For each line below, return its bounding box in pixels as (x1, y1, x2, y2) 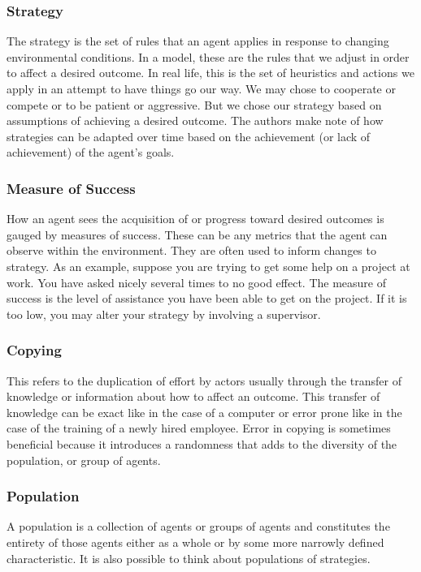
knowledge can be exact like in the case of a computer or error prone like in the (7, 403, 402, 420)
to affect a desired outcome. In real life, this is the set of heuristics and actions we (7, 64, 414, 81)
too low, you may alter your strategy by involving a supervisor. (7, 305, 321, 322)
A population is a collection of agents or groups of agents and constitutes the (7, 518, 390, 535)
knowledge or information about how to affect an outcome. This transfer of (7, 388, 380, 405)
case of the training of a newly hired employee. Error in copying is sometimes (7, 419, 391, 437)
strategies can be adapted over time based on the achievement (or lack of (7, 127, 371, 144)
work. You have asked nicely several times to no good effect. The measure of (7, 273, 387, 290)
